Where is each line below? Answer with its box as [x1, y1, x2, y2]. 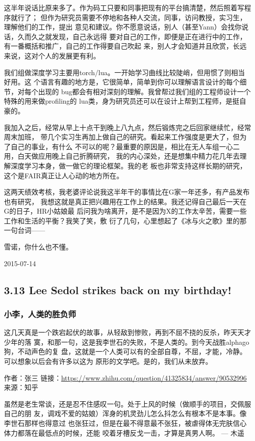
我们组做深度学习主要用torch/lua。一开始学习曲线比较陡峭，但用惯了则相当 [4, 67, 245, 77]
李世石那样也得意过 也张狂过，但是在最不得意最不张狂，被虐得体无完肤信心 [4, 418, 247, 428]
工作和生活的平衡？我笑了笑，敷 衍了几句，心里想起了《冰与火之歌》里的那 [4, 215, 247, 225]
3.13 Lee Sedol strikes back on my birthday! [4, 282, 231, 297]
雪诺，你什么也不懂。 [4, 242, 73, 252]
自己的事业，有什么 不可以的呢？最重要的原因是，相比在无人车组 [10, 141, 219, 151]
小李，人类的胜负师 [4, 307, 76, 320]
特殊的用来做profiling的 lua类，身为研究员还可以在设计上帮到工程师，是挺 [4, 96, 239, 106]
